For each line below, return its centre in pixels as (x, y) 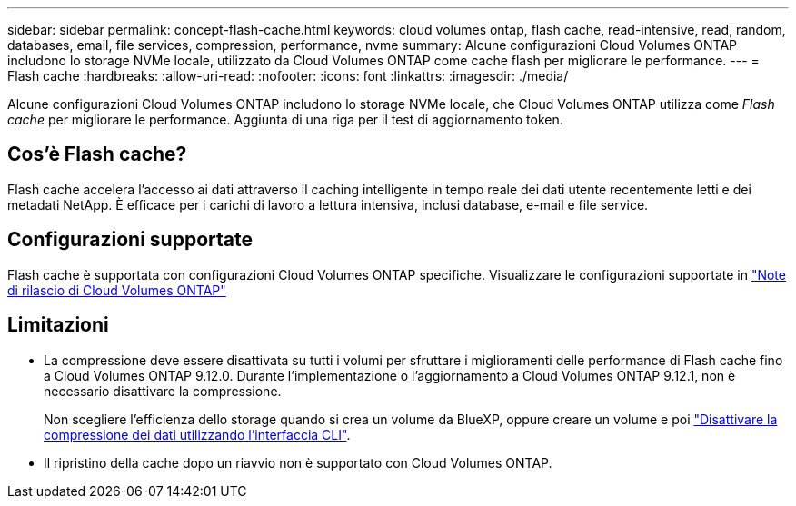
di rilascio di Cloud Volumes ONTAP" (117, 290)
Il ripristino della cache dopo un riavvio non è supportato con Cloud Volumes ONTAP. (298, 462)
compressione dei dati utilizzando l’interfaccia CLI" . (197, 434)
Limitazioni (58, 325)
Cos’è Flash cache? (97, 154)
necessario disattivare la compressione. (163, 391)
